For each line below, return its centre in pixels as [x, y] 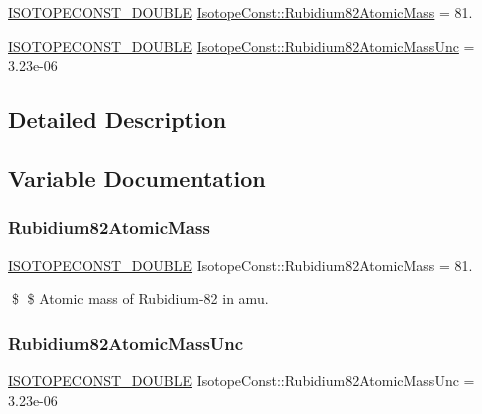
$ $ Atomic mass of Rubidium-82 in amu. [140, 298]
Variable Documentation [137, 177]
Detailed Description [117, 119]
